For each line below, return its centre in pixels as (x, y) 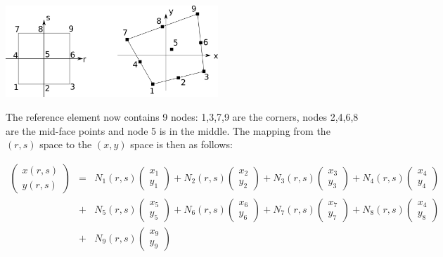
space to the (66, 144)
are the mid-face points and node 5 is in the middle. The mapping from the (168, 130)
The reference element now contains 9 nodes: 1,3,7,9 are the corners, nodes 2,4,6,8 (182, 116)
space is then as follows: (181, 144)
